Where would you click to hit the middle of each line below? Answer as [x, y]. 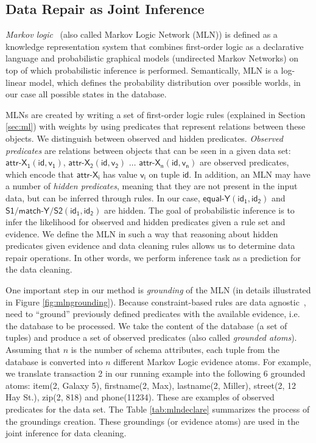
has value [120, 174]
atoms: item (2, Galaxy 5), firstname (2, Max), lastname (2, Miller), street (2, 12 [151, 385]
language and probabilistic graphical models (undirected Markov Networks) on [152, 58]
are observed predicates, [244, 162]
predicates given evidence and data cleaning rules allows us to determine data [150, 246]
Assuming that [33, 350]
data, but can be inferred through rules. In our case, [103, 197]
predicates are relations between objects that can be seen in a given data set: [148, 150]
